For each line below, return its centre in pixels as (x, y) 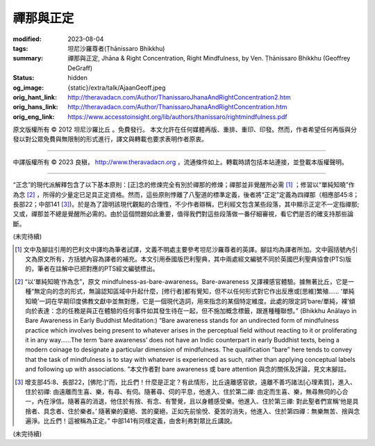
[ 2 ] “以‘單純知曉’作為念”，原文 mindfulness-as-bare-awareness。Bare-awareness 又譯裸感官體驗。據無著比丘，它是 (182, 281)
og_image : (28, 88)
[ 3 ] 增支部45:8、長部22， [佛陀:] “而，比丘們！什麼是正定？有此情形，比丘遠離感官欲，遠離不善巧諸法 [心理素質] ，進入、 (186, 382)
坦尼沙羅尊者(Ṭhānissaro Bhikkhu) (116, 48)
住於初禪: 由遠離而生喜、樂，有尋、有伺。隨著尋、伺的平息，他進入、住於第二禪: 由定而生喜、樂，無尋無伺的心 (184, 392)
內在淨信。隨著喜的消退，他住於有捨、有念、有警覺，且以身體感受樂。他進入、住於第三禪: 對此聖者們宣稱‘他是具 (198, 401)
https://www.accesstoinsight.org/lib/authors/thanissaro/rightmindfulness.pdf (177, 117)
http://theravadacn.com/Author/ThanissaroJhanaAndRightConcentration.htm (177, 107)
